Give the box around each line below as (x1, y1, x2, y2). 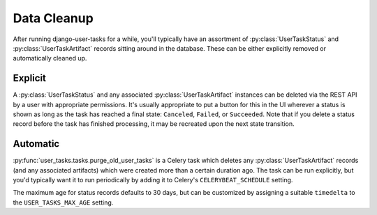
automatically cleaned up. (13, 54, 87, 63)
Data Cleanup (13, 10, 94, 26)
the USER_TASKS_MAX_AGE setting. (13, 198, 114, 207)
